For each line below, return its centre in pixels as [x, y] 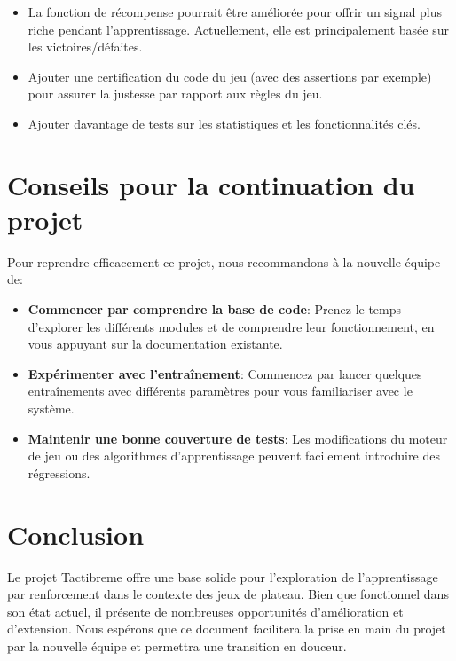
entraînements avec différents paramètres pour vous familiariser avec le [220, 391]
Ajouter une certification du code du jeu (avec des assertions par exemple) [230, 76]
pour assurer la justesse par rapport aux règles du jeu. [175, 94]
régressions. [59, 472]
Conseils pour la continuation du [211, 184]
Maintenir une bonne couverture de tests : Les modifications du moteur [238, 438]
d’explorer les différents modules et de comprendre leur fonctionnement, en [231, 326]
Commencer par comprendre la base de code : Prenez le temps [215, 309]
